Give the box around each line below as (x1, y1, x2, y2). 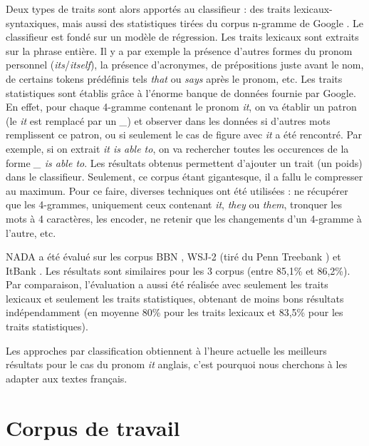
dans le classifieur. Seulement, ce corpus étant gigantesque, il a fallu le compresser (6, 169, 363, 184)
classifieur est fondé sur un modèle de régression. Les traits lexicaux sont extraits (6, 29, 359, 44)
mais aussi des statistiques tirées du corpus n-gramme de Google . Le (62, 15, 364, 30)
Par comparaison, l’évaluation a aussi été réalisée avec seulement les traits (6, 277, 328, 292)
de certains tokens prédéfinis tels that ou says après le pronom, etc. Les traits (6, 71, 343, 86)
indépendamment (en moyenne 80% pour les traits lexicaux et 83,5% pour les (6, 305, 343, 320)
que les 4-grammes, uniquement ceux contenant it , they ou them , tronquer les (6, 197, 342, 212)
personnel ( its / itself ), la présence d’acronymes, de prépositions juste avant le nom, (6, 57, 364, 72)
